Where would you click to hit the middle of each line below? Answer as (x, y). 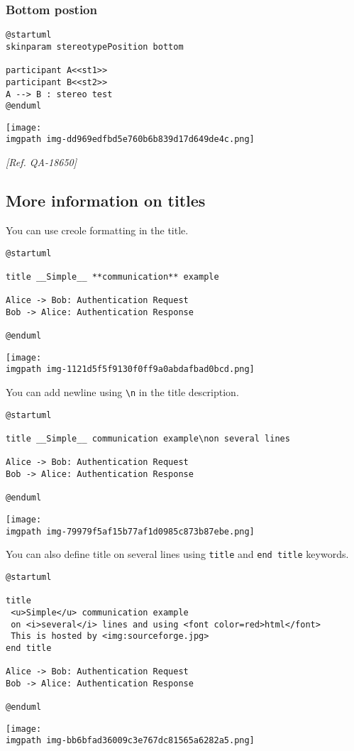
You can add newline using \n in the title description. (122, 392)
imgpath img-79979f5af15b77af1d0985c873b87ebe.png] (130, 531)
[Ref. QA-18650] (42, 162)
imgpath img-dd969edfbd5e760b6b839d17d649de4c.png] (130, 139)
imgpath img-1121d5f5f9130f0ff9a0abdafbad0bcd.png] (130, 369)
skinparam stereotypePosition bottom (95, 46)
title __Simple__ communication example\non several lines (148, 439)
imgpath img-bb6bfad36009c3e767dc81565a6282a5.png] (130, 741)
